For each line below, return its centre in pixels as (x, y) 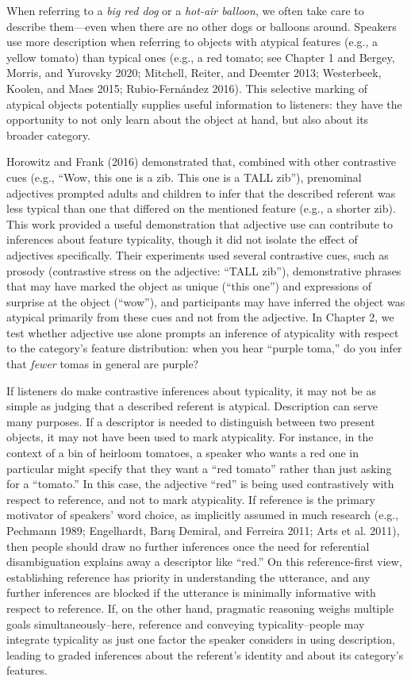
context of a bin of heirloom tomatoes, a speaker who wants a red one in (183, 453)
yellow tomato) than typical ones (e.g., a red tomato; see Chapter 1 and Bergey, (201, 57)
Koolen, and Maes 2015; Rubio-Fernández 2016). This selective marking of (187, 88)
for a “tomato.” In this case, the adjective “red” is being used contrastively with (200, 484)
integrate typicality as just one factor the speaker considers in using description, (201, 639)
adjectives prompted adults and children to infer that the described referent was (201, 192)
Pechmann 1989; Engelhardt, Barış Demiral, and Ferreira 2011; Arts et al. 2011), (203, 530)
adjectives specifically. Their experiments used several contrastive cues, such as (198, 254)
